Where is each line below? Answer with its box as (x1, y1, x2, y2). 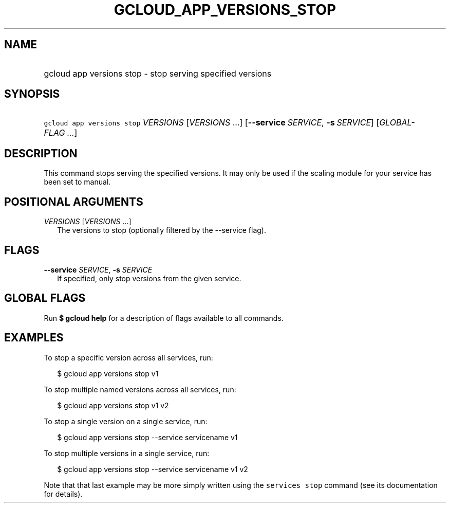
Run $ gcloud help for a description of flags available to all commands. (44, 313, 284, 322)
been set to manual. (44, 177, 111, 187)
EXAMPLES (4, 331, 64, 345)
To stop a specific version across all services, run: (44, 353, 213, 362)
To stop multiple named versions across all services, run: (44, 385, 236, 394)
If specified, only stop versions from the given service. (57, 274, 241, 283)
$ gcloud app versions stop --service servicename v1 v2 (57, 464, 248, 474)
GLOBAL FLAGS (4, 292, 86, 305)
